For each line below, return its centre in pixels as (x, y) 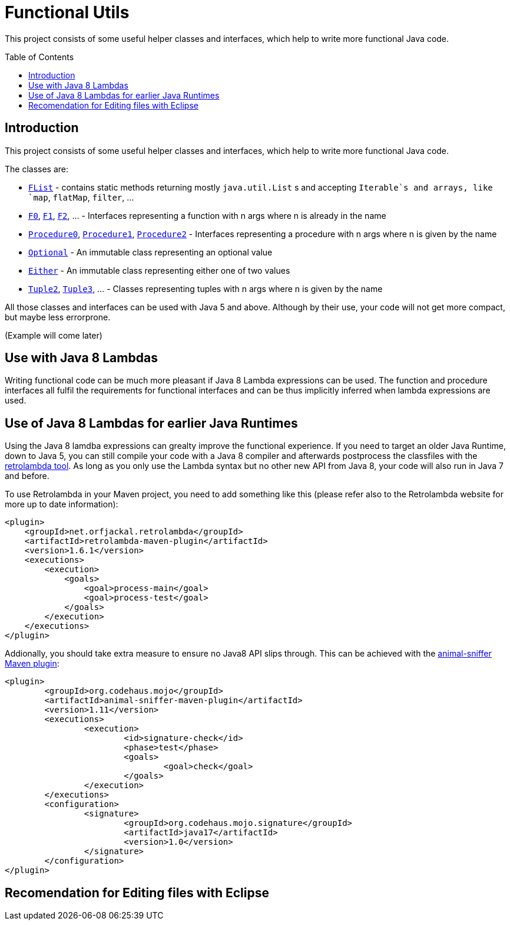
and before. (27, 476)
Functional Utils (67, 12)
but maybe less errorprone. (58, 317)
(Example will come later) (54, 335)
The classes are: (37, 169)
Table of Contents (39, 57)
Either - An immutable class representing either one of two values (159, 270)
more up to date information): (62, 504)
